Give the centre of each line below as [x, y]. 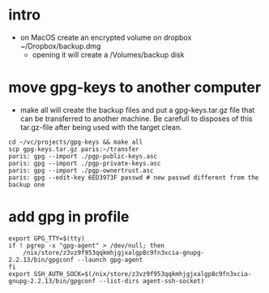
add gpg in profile [69, 217]
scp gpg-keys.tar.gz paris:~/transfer [74, 149]
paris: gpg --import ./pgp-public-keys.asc [83, 156]
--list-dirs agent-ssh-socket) [152, 281]
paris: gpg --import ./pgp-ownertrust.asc [81, 170]
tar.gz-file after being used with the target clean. [101, 127]
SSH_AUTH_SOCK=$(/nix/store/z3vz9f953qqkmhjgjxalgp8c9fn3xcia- [143, 274]
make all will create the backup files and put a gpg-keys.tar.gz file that [137, 110]
